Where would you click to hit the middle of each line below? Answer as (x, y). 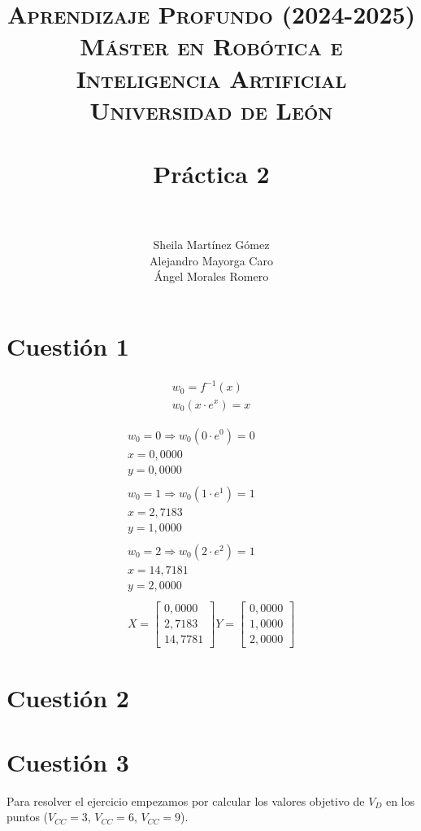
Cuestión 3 (68, 761)
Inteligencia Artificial (211, 78)
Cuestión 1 (68, 346)
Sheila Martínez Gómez (211, 245)
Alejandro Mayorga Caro (211, 260)
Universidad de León (211, 109)
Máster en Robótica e (211, 46)
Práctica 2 (211, 174)
